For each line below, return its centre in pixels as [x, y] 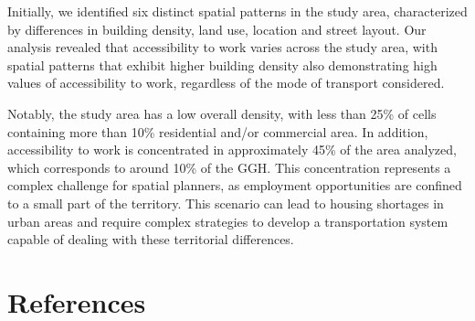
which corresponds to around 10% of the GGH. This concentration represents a [229, 167]
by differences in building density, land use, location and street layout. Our [217, 29]
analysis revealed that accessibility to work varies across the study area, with [222, 47]
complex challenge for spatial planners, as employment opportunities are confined [235, 185]
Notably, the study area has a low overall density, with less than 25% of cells [222, 113]
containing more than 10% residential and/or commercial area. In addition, [218, 131]
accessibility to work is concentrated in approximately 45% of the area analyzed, [232, 150]
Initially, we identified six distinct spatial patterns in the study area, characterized [237, 11]
